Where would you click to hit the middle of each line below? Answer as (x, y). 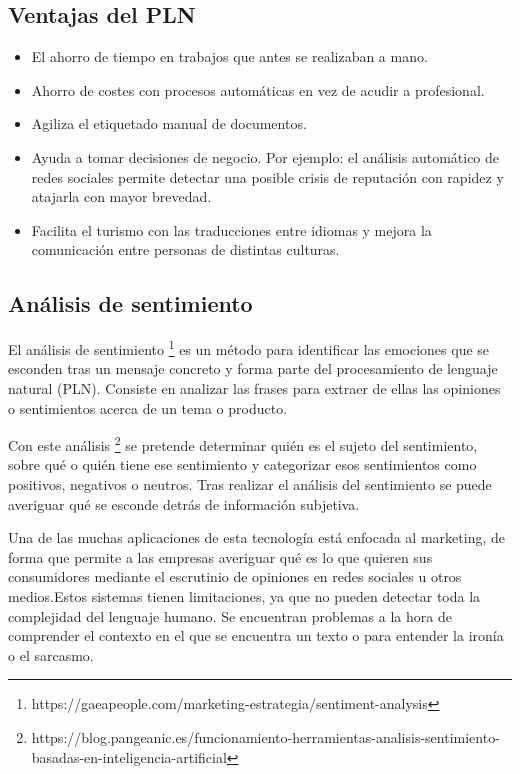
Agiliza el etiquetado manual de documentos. (169, 123)
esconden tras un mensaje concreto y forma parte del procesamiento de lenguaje (253, 368)
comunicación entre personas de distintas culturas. (185, 249)
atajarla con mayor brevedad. (121, 196)
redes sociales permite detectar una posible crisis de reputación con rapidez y (267, 176)
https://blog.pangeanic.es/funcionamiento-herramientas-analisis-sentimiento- (265, 736)
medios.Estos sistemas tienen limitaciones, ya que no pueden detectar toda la (244, 596)
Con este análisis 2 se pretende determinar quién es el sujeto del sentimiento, (243, 443)
